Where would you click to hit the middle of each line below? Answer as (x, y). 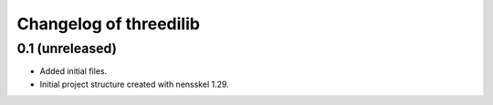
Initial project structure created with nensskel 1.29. (135, 84)
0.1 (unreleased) (67, 48)
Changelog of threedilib (109, 24)
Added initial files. (73, 71)
